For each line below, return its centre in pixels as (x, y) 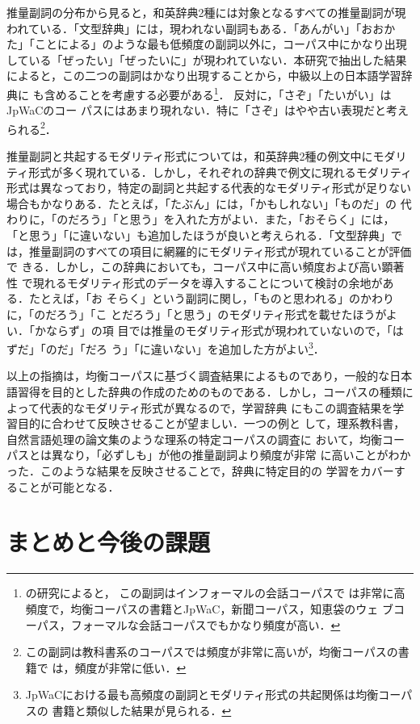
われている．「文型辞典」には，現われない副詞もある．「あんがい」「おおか (201, 28)
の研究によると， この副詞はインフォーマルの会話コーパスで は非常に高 (215, 593)
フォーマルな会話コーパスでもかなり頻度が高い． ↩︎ (206, 624)
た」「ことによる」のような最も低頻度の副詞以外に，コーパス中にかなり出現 (207, 44)
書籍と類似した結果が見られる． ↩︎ (142, 710)
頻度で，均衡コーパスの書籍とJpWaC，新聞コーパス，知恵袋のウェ (202, 608)
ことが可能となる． (68, 486)
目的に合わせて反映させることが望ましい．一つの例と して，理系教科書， (211, 423)
